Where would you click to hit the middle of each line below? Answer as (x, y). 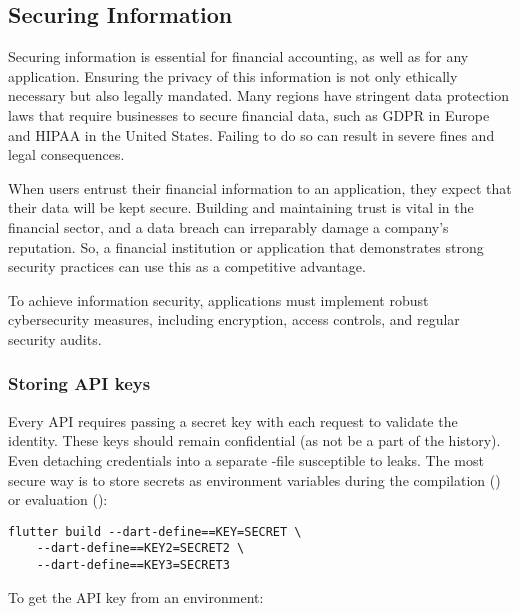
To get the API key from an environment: (136, 596)
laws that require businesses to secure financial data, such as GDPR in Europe (249, 114)
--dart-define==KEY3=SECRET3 (133, 565)
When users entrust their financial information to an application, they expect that (260, 187)
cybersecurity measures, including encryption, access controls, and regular (234, 319)
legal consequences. (66, 154)
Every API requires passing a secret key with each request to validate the (233, 420)
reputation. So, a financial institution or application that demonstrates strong (246, 246)
